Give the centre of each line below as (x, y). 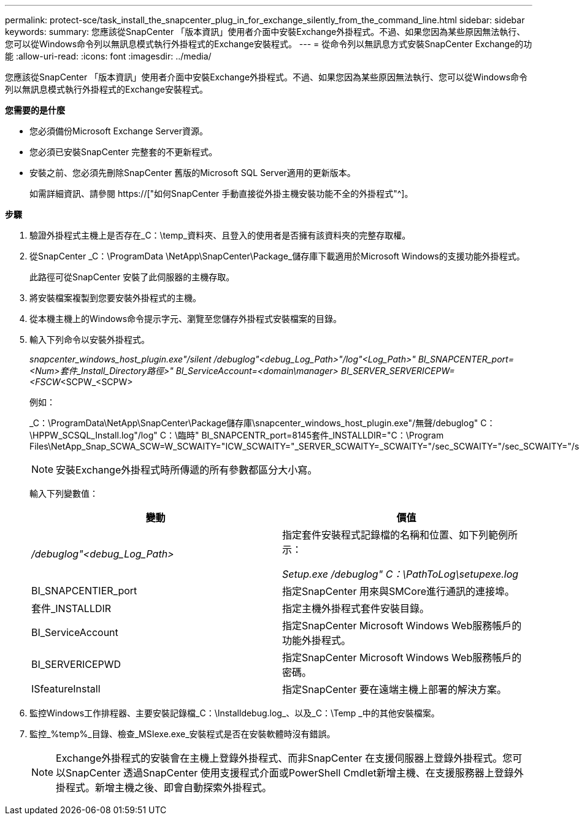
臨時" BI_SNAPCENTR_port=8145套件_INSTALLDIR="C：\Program (311, 435)
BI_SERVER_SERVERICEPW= (398, 371)
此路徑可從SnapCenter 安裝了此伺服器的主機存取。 (132, 277)
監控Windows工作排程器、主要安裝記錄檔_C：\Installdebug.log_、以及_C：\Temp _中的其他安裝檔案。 (235, 713)
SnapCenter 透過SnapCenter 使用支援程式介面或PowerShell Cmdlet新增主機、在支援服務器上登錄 (290, 773)
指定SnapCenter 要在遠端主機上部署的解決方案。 (394, 689)
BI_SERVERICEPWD (76, 664)
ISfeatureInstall (66, 689)
